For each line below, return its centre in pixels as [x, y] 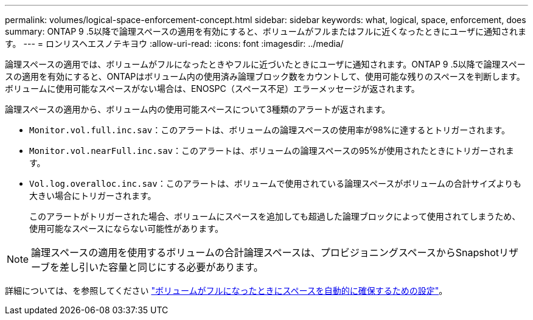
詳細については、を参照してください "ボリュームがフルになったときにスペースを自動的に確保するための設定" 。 [226, 290]
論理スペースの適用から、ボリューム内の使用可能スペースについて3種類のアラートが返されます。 [198, 109]
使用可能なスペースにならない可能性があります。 [126, 228]
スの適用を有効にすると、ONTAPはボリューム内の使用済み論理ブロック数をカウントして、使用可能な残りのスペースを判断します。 [265, 76]
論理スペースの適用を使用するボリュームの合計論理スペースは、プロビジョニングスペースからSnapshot [265, 252]
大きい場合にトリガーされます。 [93, 196]
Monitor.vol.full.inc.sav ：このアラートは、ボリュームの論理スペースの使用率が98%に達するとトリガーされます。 [270, 130]
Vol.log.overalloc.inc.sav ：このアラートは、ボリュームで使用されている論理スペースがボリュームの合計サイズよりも [276, 183]
